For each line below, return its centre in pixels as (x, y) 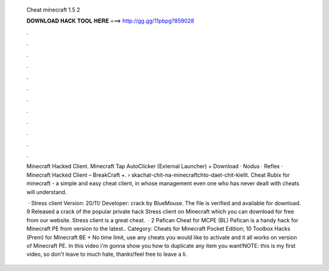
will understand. (47, 192)
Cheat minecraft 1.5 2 (53, 10)
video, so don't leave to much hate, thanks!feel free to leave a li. (107, 254)
